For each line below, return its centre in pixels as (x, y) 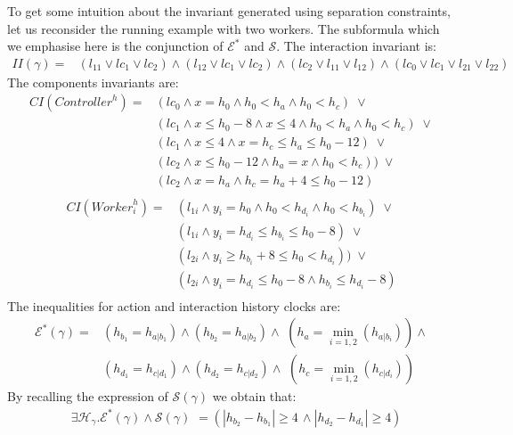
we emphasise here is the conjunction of (115, 46)
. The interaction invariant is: (356, 46)
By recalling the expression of (88, 396)
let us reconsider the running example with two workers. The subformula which (224, 28)
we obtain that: (254, 396)
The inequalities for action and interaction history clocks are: (174, 305)
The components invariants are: (93, 82)
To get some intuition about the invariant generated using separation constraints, (229, 11)
